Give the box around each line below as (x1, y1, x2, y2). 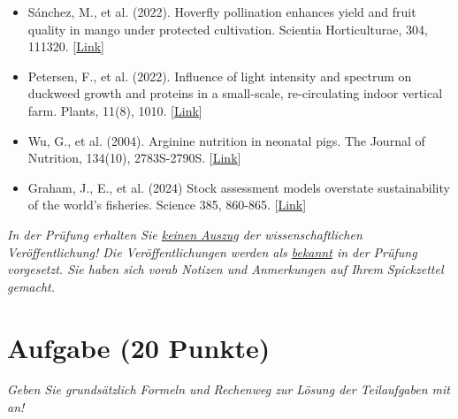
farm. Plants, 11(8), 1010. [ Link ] (27, 101, 202, 119)
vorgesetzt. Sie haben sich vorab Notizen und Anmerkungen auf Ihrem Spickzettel (7, 260, 444, 278)
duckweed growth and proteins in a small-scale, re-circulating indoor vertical (27, 84, 443, 103)
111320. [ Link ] (27, 37, 104, 56)
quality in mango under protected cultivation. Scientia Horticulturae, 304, (27, 19, 428, 38)
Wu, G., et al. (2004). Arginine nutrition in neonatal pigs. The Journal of (27, 131, 425, 149)
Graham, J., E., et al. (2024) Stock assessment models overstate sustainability (27, 178, 450, 196)
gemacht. (7, 277, 56, 295)
